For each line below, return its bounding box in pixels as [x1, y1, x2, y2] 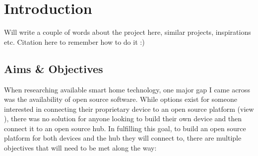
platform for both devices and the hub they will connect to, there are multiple [4, 133, 242, 143]
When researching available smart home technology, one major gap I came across [4, 84, 250, 94]
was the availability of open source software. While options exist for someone [4, 94, 237, 104]
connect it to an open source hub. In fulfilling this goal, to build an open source [4, 123, 246, 133]
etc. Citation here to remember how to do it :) [4, 36, 145, 47]
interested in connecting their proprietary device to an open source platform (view [4, 103, 254, 114]
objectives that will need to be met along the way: [4, 143, 157, 153]
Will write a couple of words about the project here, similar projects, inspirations [4, 27, 251, 37]
